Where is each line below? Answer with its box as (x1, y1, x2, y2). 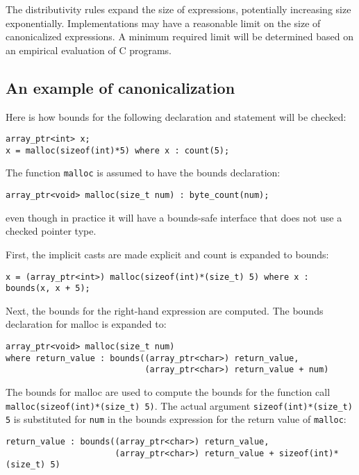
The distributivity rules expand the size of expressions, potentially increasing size (6, 2, 351, 16)
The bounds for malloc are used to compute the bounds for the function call (6, 385, 331, 399)
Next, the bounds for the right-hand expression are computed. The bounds (6, 303, 324, 317)
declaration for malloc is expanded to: (6, 317, 167, 331)
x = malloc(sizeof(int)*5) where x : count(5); (6, 145, 230, 156)
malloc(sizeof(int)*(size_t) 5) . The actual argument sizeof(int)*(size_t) (6, 398, 353, 412)
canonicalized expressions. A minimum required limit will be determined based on (6, 29, 353, 44)
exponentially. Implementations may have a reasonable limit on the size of (6, 15, 321, 30)
